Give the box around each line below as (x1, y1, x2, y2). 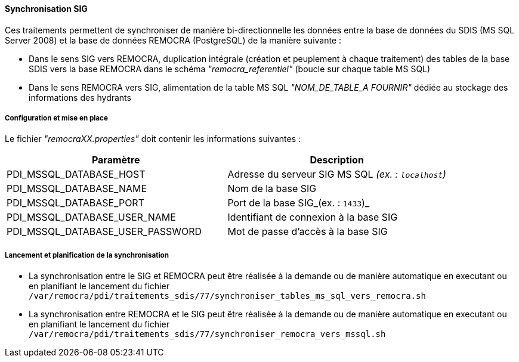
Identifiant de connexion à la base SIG (227, 211, 398, 224)
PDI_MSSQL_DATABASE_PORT (7, 197, 144, 209)
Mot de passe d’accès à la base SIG (227, 225, 388, 238)
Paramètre (91, 154, 140, 166)
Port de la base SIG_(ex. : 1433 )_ (227, 197, 370, 209)
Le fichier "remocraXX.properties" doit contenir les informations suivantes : (5, 134, 301, 144)
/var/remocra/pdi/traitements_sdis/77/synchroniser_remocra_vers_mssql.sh (29, 329, 386, 339)
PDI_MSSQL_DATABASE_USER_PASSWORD (7, 225, 202, 238)
